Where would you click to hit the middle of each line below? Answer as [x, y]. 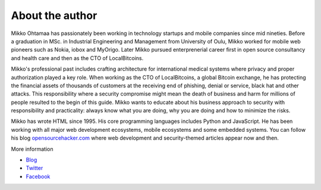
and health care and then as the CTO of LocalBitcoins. [77, 58]
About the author [54, 15]
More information [32, 149]
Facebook [38, 176]
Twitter [34, 168]
